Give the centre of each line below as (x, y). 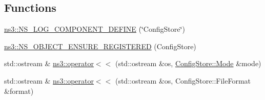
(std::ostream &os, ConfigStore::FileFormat (183, 80)
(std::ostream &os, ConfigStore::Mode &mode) (188, 63)
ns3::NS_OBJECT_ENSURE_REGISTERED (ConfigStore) (100, 46)
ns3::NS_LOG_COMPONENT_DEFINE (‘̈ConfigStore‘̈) (95, 29)
